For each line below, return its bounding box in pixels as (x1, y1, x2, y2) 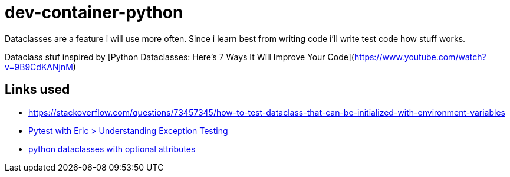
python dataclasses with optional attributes (28, 143, 196, 154)
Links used (5, 82, 70, 97)
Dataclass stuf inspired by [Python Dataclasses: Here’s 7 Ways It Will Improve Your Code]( (5, 51, 354, 62)
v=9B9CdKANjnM (5, 61, 73, 72)
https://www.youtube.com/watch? (354, 51, 486, 62)
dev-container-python (5, 2, 183, 22)
